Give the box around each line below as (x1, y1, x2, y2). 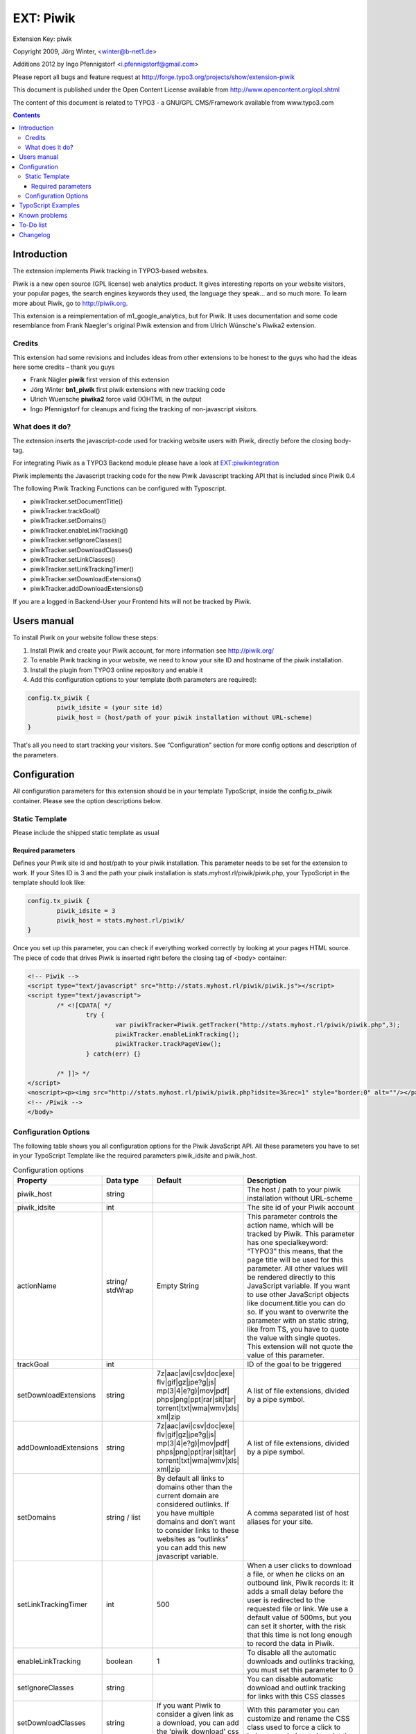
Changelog (19, 230, 51, 239)
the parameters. (12, 750, 59, 759)
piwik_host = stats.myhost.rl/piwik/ (56, 916, 185, 924)
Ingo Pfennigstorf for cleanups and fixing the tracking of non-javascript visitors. (30, 404, 258, 413)
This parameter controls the (247, 1212, 338, 1221)
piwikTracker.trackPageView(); (114, 1040, 222, 1048)
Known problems (19, 211, 68, 219)
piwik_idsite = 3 (56, 907, 116, 915)
